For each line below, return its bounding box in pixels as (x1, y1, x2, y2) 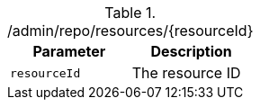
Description (150, 42, 232, 60)
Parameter (32, 42, 106, 60)
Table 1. (104, 4, 157, 22)
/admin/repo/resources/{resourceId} (7, 22, 254, 40)
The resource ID (131, 64, 241, 82)
